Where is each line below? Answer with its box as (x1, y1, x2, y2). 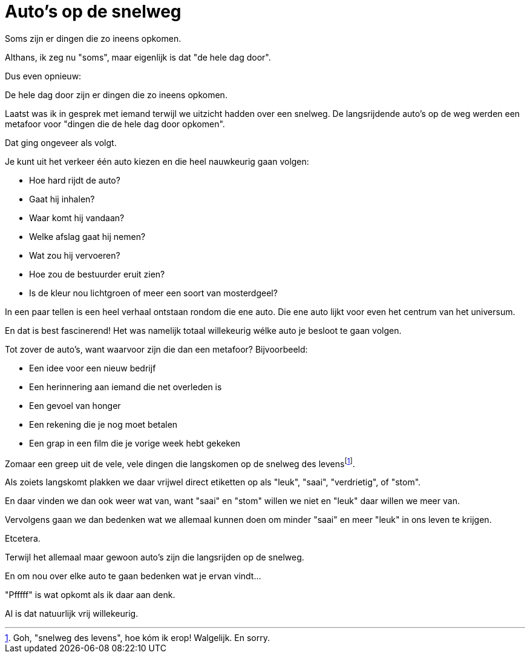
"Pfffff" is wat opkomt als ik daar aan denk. (5, 590, 175, 600)
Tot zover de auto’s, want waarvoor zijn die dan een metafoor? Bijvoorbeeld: (5, 344, 308, 354)
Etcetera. (5, 533, 41, 544)
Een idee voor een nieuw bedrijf (29, 362, 156, 373)
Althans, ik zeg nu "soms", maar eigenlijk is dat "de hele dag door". (5, 52, 271, 62)
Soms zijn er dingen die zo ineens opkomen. (5, 33, 182, 44)
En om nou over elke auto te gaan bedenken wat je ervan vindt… (5, 571, 261, 582)
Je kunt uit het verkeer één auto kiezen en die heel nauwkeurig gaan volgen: (5, 156, 309, 167)
